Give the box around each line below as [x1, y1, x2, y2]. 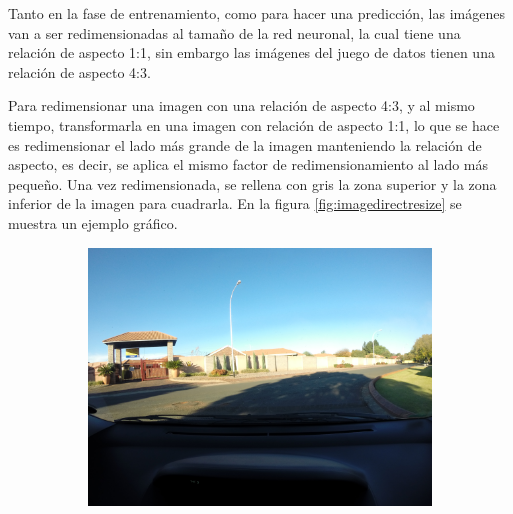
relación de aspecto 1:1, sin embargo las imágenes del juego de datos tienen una [8, 42, 495, 63]
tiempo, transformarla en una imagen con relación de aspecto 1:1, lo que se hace [8, 114, 500, 135]
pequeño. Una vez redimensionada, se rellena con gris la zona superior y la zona [8, 173, 497, 194]
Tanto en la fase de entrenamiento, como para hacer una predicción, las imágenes [8, 3, 505, 23]
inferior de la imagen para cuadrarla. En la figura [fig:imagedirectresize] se [8, 193, 462, 214]
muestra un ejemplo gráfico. [8, 212, 178, 233]
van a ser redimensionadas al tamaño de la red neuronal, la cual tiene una [8, 22, 461, 43]
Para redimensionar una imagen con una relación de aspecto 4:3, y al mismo [8, 95, 475, 116]
